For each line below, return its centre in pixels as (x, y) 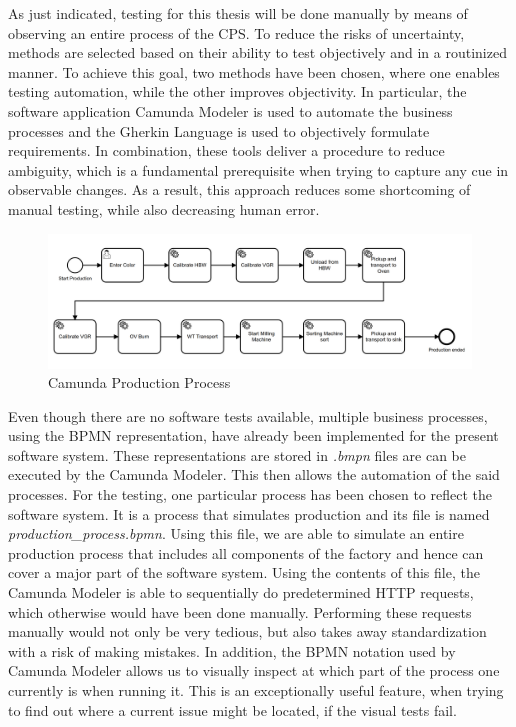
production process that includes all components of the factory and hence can (246, 552)
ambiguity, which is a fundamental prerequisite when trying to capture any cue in (258, 169)
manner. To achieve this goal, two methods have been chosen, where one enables (254, 71)
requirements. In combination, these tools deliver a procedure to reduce (226, 150)
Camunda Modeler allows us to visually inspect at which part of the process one (254, 670)
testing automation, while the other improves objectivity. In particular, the (237, 91)
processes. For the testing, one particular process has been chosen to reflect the (250, 494)
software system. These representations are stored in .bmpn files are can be (237, 454)
